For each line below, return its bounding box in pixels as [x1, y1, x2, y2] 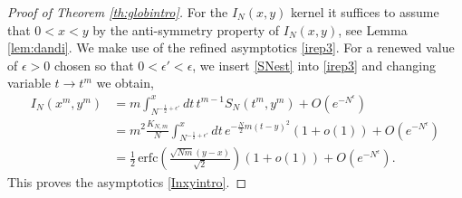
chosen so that [53, 55, 134, 74]
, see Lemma [338, 20, 408, 39]
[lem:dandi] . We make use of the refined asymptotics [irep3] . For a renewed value [7, 38, 455, 57]
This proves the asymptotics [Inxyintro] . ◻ [7, 173, 247, 192]
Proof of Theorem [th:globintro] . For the [7, 3, 228, 21]
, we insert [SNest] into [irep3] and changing [192, 55, 436, 74]
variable [7, 73, 51, 92]
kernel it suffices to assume [291, 3, 439, 21]
